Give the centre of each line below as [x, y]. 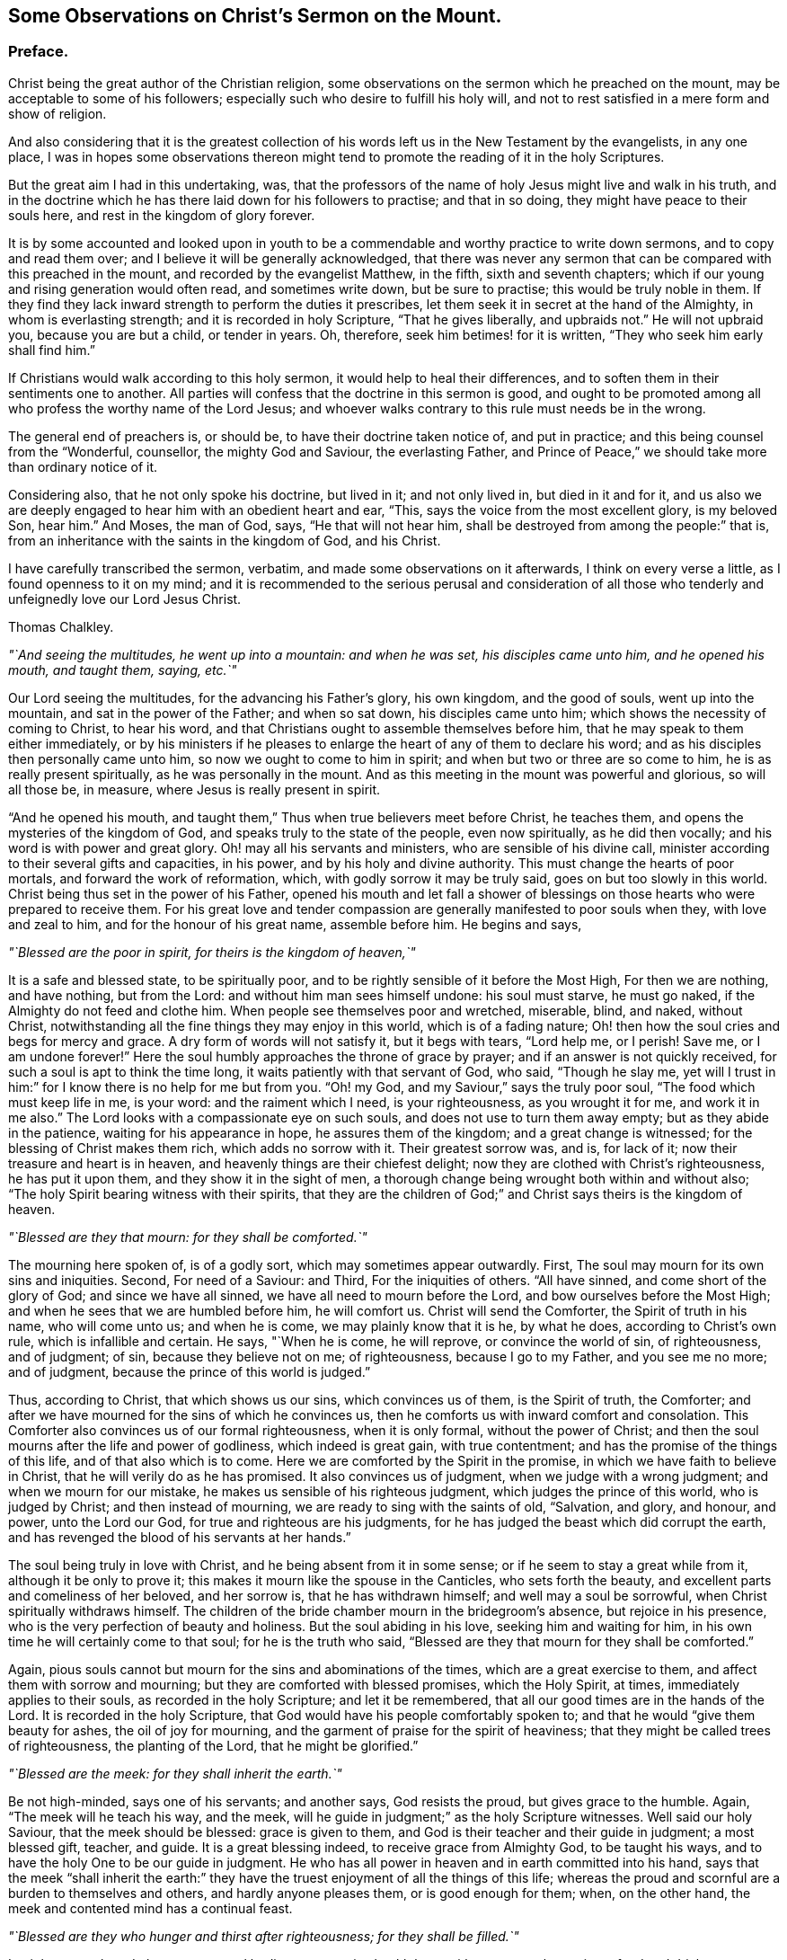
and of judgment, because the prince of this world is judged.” [190, 1371]
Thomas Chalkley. [61, 626]
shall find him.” [52, 350]
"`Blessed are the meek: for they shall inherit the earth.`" [175, 1773]
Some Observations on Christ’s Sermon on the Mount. [255, 16]
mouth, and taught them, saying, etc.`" [123, 670]
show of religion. [57, 113]
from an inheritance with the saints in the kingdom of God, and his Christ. [225, 540]
